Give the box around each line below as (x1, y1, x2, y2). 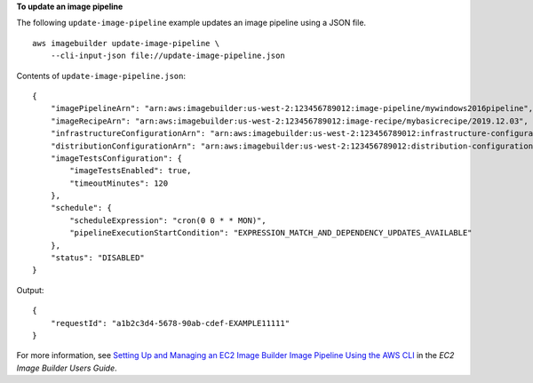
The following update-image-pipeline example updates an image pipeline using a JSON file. (16, 18, 367, 28)
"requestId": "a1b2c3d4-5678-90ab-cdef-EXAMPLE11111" (50, 318, 290, 328)
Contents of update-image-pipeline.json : (16, 70, 187, 81)
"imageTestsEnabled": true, (69, 165, 192, 176)
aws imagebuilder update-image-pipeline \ (32, 38, 220, 48)
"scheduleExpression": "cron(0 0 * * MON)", (69, 215, 266, 226)
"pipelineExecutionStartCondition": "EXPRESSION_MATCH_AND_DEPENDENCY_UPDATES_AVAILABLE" (69, 227, 473, 238)
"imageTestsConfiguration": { (50, 153, 182, 164)
